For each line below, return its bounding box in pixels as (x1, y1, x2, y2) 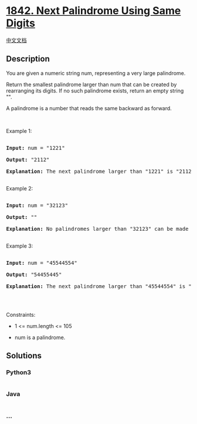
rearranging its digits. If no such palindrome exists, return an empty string (6, 87, 184, 94)
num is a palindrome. (14, 334, 66, 341)
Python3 (6, 368, 31, 377)
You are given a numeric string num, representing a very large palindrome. (6, 69, 186, 77)
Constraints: (6, 311, 36, 318)
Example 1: (6, 127, 32, 134)
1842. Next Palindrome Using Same (6, 4, 181, 18)
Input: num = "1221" (6, 145, 66, 151)
